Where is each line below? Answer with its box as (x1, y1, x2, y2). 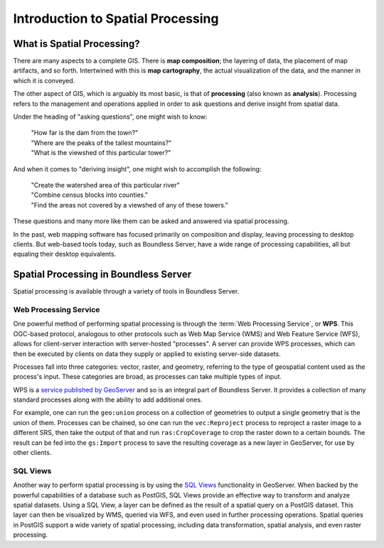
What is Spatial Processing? (13, 38, 140, 50)
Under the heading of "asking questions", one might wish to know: (13, 112, 208, 121)
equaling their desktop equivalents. (13, 249, 117, 259)
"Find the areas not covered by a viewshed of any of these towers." (31, 200, 229, 209)
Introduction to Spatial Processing (13, 11, 219, 26)
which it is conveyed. (13, 76, 75, 85)
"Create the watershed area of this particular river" (31, 181, 181, 189)
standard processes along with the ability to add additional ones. (13, 395, 203, 404)
